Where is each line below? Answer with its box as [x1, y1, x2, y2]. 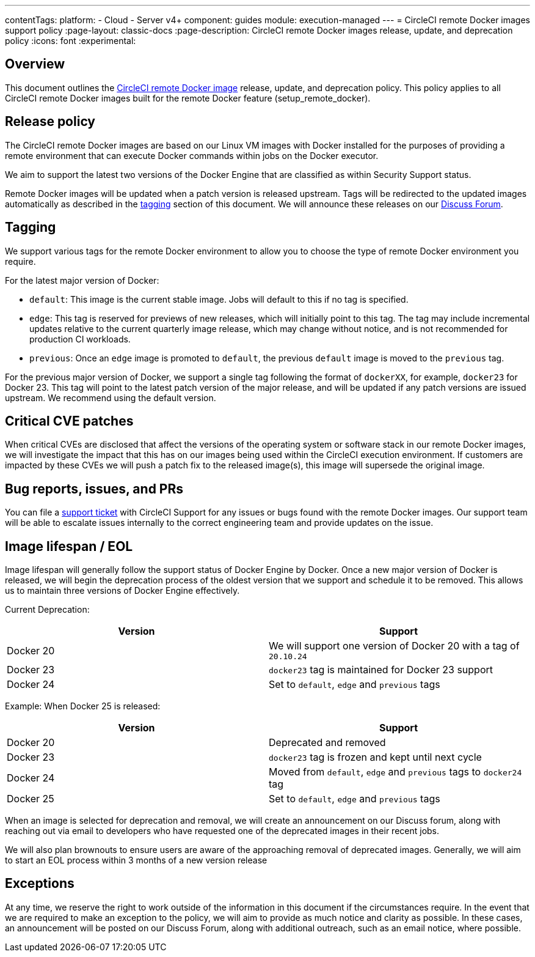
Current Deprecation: [5, 604, 90, 615]
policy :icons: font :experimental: [5, 35, 136, 46]
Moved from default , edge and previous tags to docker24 [269, 766, 522, 778]
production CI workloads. [29, 333, 131, 344]
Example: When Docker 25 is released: [5, 701, 161, 712]
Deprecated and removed [269, 736, 386, 749]
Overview [5, 56, 65, 72]
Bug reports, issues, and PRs [5, 481, 184, 497]
